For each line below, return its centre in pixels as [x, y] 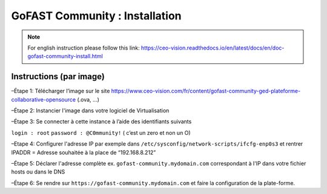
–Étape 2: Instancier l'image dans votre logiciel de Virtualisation [90, 111]
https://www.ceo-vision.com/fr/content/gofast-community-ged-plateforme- [206, 91]
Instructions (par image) [58, 76]
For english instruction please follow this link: [84, 48]
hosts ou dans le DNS [38, 172]
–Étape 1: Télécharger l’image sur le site [61, 91]
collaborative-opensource [43, 99]
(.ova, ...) [88, 99]
